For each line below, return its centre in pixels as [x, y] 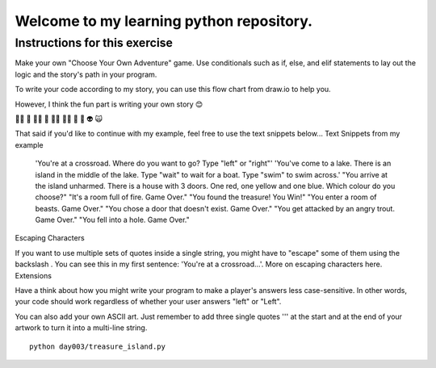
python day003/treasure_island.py [97, 346]
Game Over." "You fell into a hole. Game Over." [112, 220]
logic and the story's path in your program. [86, 74]
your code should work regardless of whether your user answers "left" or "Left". [148, 302]
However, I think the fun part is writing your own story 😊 [109, 104]
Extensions [34, 275]
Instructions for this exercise [94, 43]
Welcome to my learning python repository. [164, 21]
